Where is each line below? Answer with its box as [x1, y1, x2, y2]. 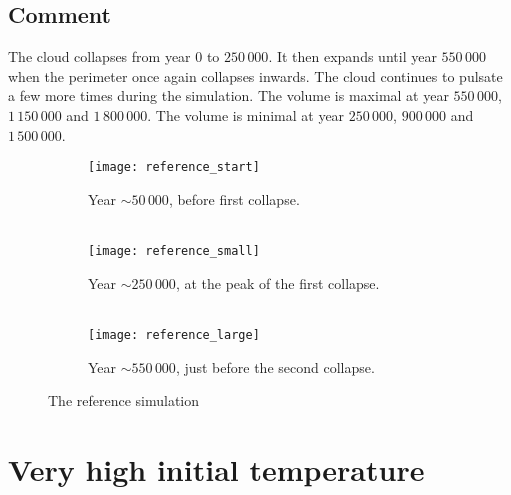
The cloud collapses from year [8, 46, 191, 67]
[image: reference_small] [88, 244, 260, 259]
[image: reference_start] [88, 160, 260, 175]
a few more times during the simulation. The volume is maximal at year [8, 85, 449, 106]
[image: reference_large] [88, 327, 260, 342]
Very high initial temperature [8, 448, 425, 489]
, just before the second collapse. [175, 356, 375, 377]
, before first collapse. [168, 188, 300, 209]
